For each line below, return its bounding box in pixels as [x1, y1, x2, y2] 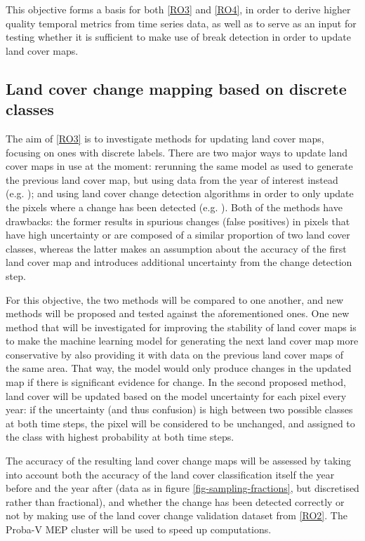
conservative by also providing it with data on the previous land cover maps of [6, 347, 344, 361]
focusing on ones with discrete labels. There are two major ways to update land [6, 145, 348, 159]
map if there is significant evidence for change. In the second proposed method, [6, 375, 346, 389]
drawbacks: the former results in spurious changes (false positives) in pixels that [6, 213, 350, 228]
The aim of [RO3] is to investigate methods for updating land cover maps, [6, 131, 324, 145]
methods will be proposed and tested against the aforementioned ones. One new [6, 306, 350, 321]
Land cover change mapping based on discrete [6, 77, 347, 99]
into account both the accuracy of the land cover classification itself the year [6, 467, 335, 481]
